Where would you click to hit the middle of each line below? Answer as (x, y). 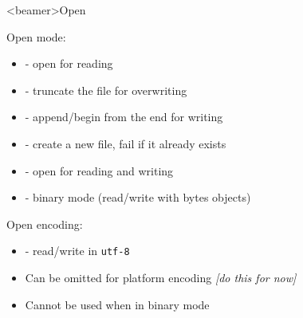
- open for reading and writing (99, 170)
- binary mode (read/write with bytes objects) (138, 197)
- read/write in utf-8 (77, 251)
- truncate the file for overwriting (106, 90)
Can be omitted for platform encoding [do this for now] (161, 277)
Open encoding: (45, 224)
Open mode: (36, 36)
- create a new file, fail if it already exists (126, 143)
